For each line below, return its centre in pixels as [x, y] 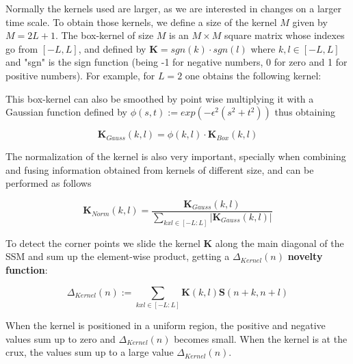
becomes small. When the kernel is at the [261, 338]
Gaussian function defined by [67, 112]
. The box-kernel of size [104, 35]
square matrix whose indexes [284, 35]
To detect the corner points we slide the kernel [103, 243]
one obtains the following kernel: [253, 75]
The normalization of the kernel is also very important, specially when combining [176, 156]
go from [22, 48]
